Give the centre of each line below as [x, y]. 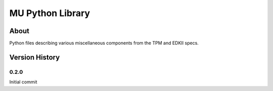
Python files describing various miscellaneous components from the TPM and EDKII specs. [104, 43]
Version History [35, 57]
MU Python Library [50, 13]
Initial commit [23, 82]
